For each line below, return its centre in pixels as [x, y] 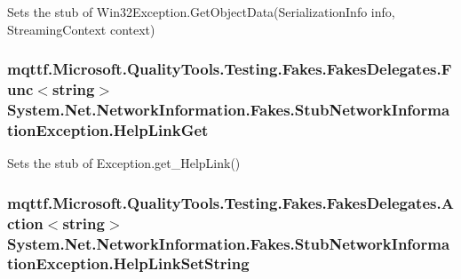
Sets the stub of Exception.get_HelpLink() [124, 163]
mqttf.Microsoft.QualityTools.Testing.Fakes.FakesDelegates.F [230, 69]
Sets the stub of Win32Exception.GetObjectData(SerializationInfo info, [201, 12]
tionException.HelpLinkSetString [128, 263]
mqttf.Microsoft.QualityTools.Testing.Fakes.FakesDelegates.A [230, 202]
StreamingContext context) [81, 29]
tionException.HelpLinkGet [108, 129]
